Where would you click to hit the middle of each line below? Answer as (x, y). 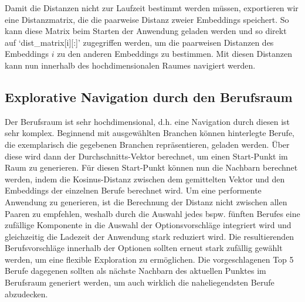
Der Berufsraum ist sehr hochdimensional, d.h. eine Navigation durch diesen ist (148, 121)
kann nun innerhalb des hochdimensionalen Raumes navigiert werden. (130, 65)
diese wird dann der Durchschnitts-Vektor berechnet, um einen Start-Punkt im (146, 156)
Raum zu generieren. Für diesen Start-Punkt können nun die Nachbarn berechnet (151, 167)
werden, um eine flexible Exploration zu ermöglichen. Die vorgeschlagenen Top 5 (149, 259)
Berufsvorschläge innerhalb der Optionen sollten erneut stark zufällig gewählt (144, 248)
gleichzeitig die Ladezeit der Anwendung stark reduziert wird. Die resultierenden (150, 236)
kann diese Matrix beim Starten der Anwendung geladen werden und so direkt (146, 31)
